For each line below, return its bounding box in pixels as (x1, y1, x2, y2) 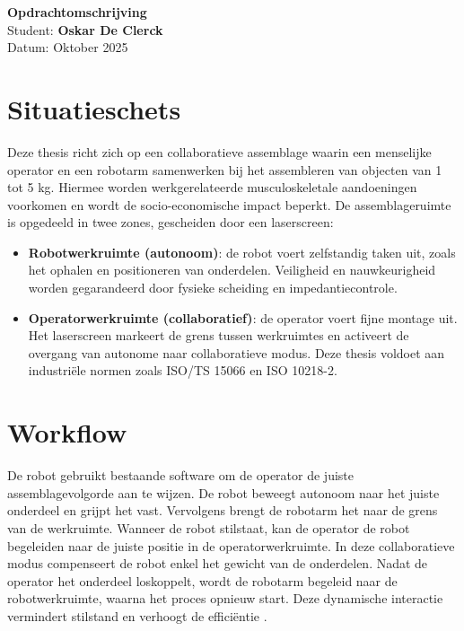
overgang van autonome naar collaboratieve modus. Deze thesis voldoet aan (28, 343, 445, 362)
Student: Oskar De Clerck (7, 20, 163, 39)
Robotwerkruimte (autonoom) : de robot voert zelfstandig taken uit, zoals (28, 242, 456, 261)
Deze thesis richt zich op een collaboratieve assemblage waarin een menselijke (7, 142, 432, 161)
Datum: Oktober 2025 (7, 38, 128, 57)
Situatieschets (7, 90, 181, 127)
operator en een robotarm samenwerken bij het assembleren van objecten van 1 (7, 160, 442, 179)
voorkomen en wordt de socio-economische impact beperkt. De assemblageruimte (7, 195, 451, 214)
